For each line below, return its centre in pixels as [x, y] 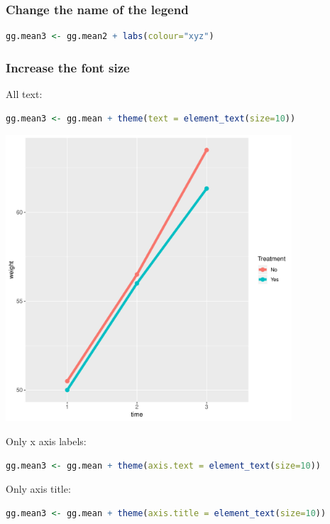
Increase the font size [68, 67]
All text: [24, 94]
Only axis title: [38, 489]
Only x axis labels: [46, 441]
